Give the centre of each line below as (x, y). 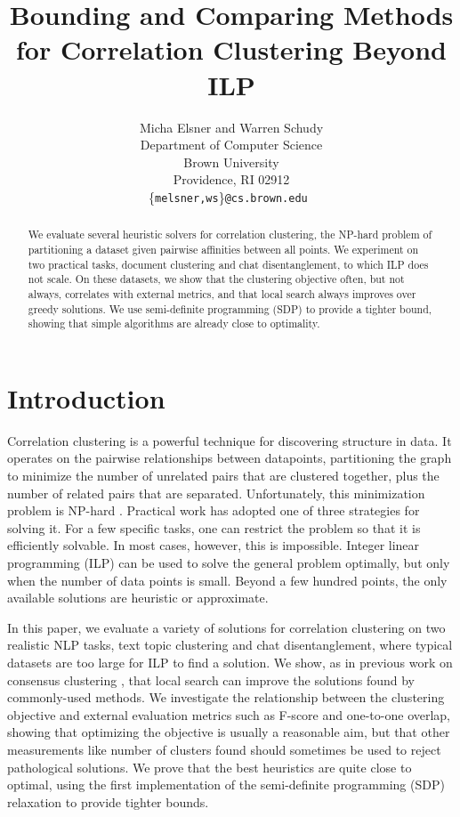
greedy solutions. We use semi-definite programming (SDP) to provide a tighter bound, (230, 308)
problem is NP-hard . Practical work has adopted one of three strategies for (214, 510)
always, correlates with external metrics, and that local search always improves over (222, 293)
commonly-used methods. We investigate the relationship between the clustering (226, 697)
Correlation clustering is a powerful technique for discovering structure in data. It (230, 440)
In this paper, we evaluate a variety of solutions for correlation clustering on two (226, 627)
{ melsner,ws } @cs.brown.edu (228, 196)
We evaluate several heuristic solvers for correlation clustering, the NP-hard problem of (230, 235)
